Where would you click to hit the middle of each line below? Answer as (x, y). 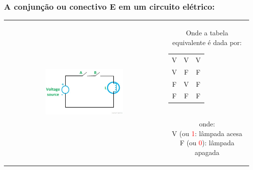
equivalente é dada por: (207, 42)
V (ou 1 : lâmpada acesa (207, 133)
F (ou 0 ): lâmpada (207, 143)
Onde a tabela (207, 32)
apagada (207, 152)
